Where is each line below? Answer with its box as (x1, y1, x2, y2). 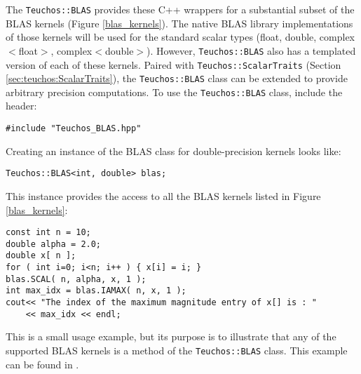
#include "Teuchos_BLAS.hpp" (6, 123, 142, 134)
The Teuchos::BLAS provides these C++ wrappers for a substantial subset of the (6, 2, 355, 16)
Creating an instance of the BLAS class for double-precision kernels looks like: (6, 143, 341, 158)
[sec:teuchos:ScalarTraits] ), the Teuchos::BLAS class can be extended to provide (6, 71, 348, 86)
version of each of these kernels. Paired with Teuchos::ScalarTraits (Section (6, 57, 341, 72)
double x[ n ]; (6, 251, 76, 261)
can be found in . (6, 356, 79, 371)
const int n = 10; (6, 227, 91, 238)
